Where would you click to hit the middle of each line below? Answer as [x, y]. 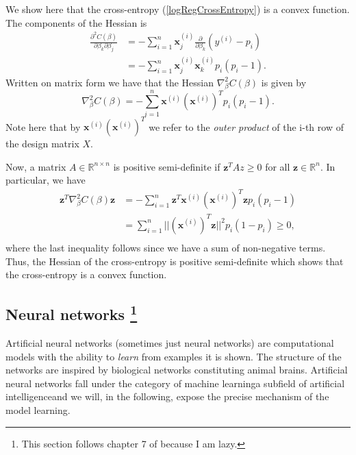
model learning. [38, 409]
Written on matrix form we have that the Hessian [110, 82]
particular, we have [46, 180]
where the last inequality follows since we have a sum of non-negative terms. [166, 247]
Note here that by [43, 126]
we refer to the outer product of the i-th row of [246, 126]
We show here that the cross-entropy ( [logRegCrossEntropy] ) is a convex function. [178, 9]
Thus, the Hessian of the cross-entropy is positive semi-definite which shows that [175, 261]
